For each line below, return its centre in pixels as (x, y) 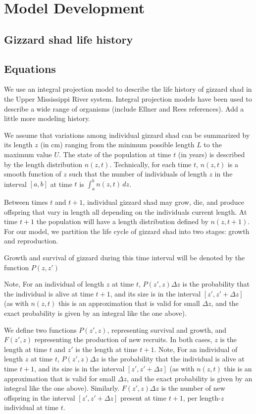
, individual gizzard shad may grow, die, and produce (164, 202)
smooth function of (33, 174)
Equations (30, 68)
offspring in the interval (40, 397)
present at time (143, 397)
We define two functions (40, 329)
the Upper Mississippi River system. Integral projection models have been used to (128, 98)
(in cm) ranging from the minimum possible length (117, 145)
